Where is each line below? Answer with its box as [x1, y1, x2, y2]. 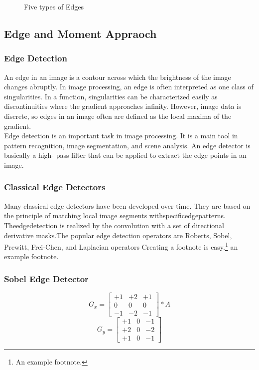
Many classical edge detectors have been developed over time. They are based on [4, 200, 251, 211]
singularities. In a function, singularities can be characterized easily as [4, 91, 218, 101]
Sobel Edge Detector [4, 272, 89, 285]
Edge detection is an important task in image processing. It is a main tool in [4, 130, 238, 141]
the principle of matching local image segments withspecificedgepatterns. [4, 210, 226, 221]
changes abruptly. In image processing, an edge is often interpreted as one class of [4, 81, 254, 92]
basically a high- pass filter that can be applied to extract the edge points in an [4, 150, 247, 160]
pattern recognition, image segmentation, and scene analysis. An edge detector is [4, 140, 251, 150]
